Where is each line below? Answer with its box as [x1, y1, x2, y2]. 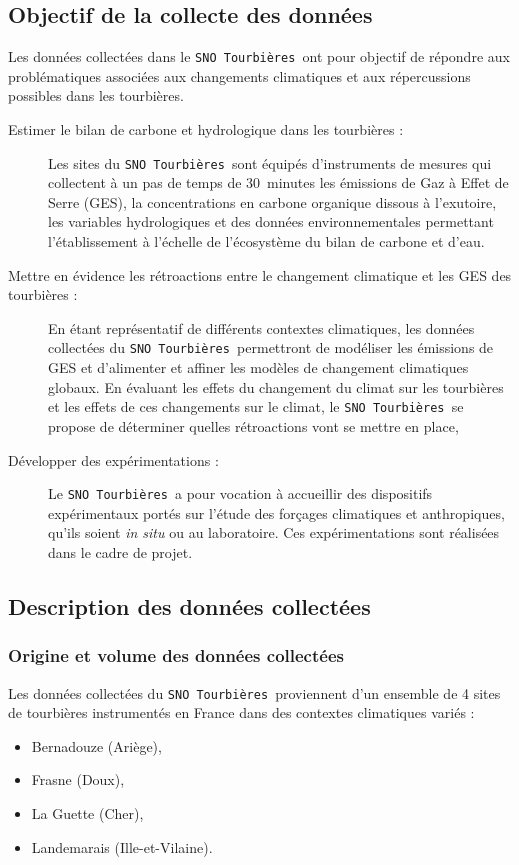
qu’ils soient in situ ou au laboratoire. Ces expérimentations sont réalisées [48, 522, 500, 543]
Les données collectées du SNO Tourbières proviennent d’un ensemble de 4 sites [8, 682, 501, 703]
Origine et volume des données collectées [8, 643, 344, 668]
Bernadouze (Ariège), [31, 735, 162, 756]
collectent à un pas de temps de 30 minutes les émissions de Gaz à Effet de [48, 172, 509, 193]
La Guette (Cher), [31, 803, 144, 824]
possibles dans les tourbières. [8, 85, 184, 106]
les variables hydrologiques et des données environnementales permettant [48, 211, 494, 232]
